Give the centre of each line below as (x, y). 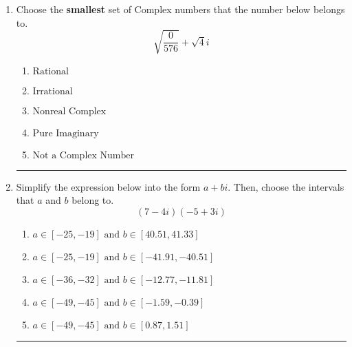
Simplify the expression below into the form (108, 186)
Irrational (53, 91)
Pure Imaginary (66, 133)
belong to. (93, 200)
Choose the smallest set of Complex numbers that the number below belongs (180, 9)
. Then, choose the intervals (286, 186)
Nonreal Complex (69, 111)
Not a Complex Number (83, 155)
